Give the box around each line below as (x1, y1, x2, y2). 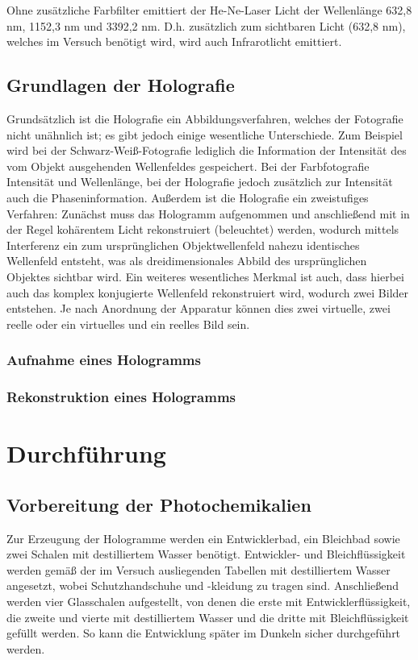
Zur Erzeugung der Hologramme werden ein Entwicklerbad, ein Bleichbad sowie (6, 529, 400, 546)
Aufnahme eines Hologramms (6, 350, 201, 370)
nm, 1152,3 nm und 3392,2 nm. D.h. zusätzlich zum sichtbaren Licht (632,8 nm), (6, 17, 406, 34)
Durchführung (6, 437, 166, 470)
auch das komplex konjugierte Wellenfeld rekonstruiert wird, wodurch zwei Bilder (6, 284, 409, 301)
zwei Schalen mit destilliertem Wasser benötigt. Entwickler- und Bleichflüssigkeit (6, 546, 406, 562)
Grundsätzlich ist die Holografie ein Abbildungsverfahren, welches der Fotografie (6, 110, 403, 127)
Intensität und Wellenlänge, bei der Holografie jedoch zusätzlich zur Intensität (6, 173, 393, 190)
